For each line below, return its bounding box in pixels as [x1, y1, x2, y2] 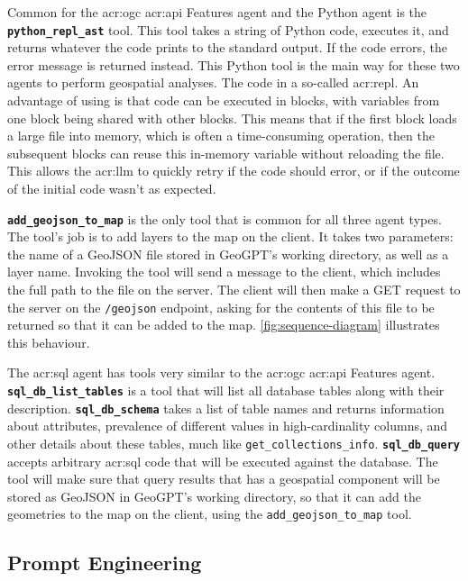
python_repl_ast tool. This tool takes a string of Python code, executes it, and [7, 20, 449, 39]
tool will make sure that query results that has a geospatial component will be [7, 469, 440, 488]
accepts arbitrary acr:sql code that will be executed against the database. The [7, 451, 438, 470]
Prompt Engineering [7, 549, 202, 576]
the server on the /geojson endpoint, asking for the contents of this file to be [7, 297, 435, 316]
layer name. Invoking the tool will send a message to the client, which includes [7, 262, 441, 281]
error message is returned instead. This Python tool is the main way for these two [7, 55, 460, 74]
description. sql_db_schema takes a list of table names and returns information [7, 398, 445, 417]
